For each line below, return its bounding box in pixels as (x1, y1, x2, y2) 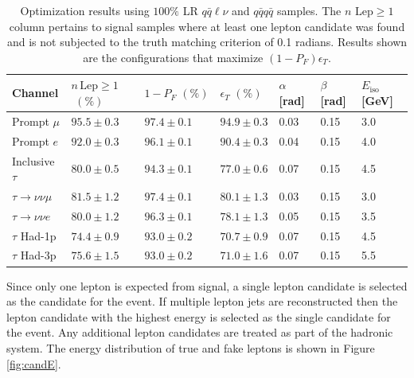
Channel (12, 84, 59, 101)
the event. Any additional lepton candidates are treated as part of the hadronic (6, 324, 393, 341)
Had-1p (20, 227, 57, 244)
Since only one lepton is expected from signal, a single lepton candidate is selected (6, 277, 408, 294)
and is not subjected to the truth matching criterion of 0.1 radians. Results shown (6, 33, 408, 50)
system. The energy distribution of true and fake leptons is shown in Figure (6, 339, 375, 356)
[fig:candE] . (6, 355, 61, 372)
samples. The (276, 2, 342, 18)
